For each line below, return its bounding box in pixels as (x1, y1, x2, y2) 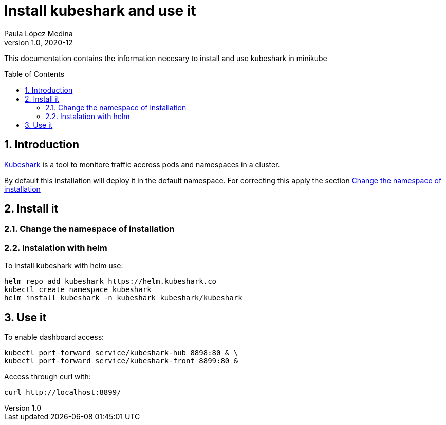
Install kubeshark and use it (4, 2, 196, 20)
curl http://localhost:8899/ (4, 388, 121, 397)
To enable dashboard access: (4, 333, 104, 342)
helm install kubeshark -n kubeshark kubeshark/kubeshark (4, 294, 243, 302)
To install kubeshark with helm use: (4, 261, 123, 271)
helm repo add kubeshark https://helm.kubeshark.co (4, 277, 217, 286)
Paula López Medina (4, 29, 73, 38)
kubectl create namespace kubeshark (4, 285, 152, 294)
